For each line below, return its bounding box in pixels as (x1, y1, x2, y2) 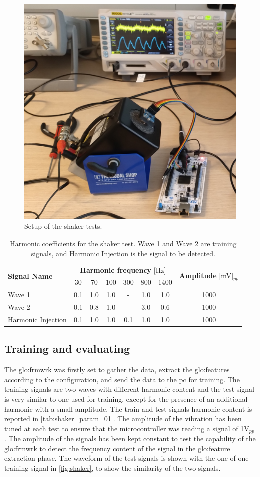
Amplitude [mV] (179, 270, 234, 281)
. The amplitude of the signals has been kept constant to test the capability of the (4, 433, 256, 444)
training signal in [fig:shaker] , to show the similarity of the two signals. (4, 462, 221, 473)
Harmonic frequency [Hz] (80, 264, 166, 275)
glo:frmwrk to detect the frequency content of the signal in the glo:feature (4, 443, 230, 453)
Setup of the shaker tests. (24, 221, 102, 231)
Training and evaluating (4, 341, 130, 356)
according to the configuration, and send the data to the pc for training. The (4, 374, 240, 384)
